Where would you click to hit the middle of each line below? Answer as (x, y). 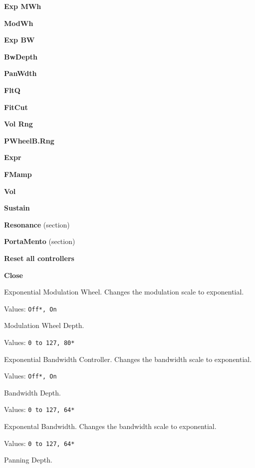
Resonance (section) (37, 224)
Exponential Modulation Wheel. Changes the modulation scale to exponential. (124, 292)
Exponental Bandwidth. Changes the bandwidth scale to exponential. (110, 426)
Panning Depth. (28, 460)
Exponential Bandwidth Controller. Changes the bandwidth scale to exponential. (128, 359)
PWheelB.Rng (29, 140)
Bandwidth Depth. (32, 392)
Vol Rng (18, 124)
